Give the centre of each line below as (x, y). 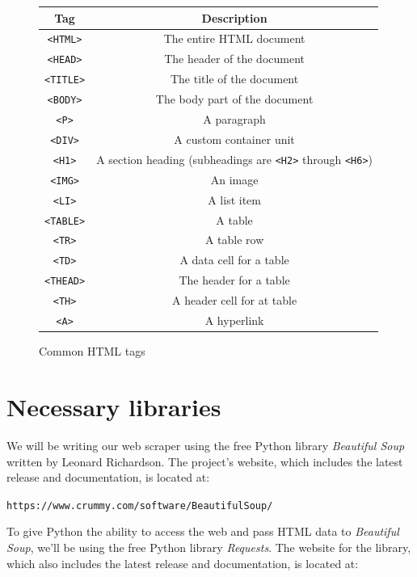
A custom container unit (234, 139)
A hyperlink (234, 320)
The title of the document (234, 79)
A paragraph (234, 119)
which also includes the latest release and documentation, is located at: (183, 563)
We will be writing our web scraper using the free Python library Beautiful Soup (206, 445)
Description (234, 17)
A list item (234, 199)
